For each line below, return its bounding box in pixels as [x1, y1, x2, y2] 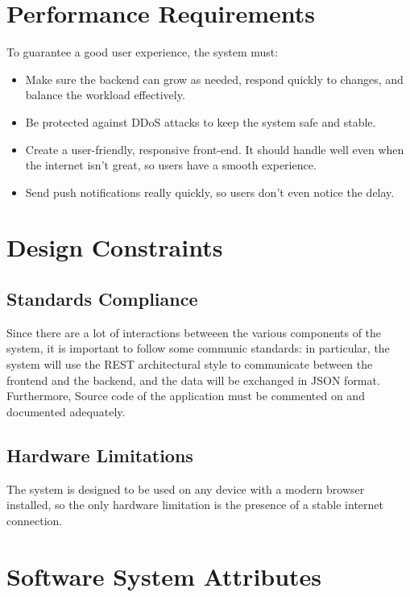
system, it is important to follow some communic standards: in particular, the [6, 340, 390, 357]
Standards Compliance [6, 286, 198, 311]
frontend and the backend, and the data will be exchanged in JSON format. [6, 371, 380, 388]
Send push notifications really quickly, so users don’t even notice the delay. [25, 183, 395, 200]
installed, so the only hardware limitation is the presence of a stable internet [6, 496, 383, 513]
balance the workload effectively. [25, 86, 185, 103]
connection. [6, 511, 63, 528]
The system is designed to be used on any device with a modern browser [6, 480, 365, 497]
